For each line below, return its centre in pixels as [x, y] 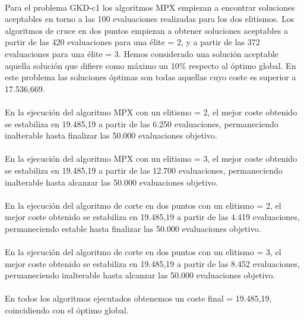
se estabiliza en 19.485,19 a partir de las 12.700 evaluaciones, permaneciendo [144, 170]
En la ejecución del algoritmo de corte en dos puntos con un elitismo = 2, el [143, 205]
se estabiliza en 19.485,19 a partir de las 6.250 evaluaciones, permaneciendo [142, 123]
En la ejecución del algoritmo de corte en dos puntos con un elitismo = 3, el [143, 252]
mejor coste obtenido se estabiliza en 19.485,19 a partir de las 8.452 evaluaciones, [152, 263]
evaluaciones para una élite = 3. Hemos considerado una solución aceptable [142, 53]
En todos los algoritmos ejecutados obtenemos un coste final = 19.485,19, [138, 298]
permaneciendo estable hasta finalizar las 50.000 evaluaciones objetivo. [133, 228]
